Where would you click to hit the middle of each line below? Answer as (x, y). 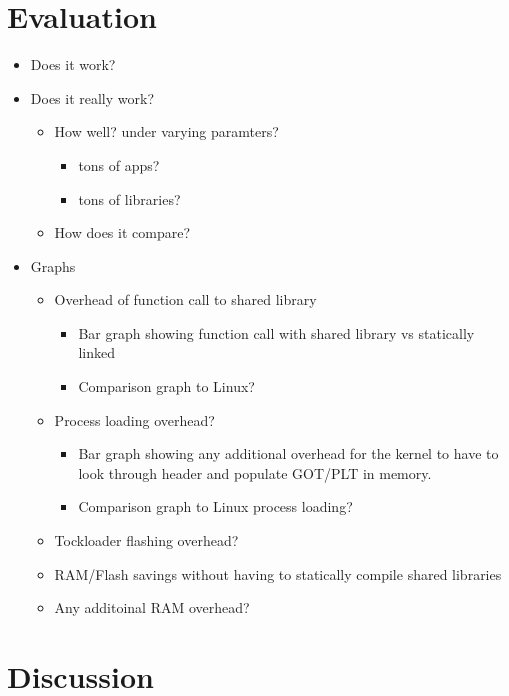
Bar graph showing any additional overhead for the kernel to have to (288, 453)
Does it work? (73, 64)
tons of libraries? (129, 198)
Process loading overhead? (134, 419)
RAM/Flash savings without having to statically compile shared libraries (278, 573)
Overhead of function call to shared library (185, 299)
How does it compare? (122, 232)
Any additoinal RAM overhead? (152, 607)
